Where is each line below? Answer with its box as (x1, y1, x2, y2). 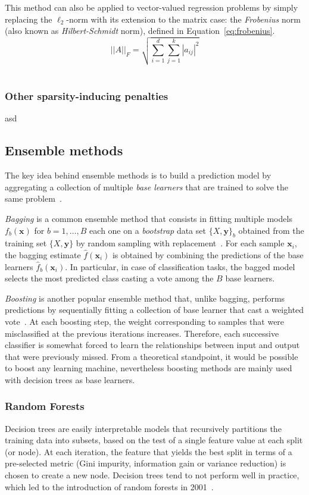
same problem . (5, 192, 62, 205)
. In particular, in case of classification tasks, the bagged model (65, 260, 295, 272)
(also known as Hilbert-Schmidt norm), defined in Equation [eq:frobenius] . (5, 24, 275, 37)
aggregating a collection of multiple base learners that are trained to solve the (5, 180, 289, 193)
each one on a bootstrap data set (89, 224, 206, 236)
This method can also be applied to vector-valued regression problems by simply (5, 1, 298, 13)
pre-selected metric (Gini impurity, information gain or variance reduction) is (5, 457, 286, 469)
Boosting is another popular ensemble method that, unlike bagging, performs (5, 292, 285, 304)
